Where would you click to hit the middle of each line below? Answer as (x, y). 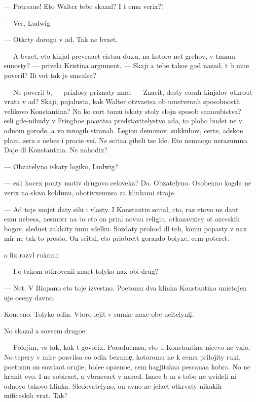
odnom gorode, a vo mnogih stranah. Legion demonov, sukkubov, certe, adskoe (124, 130)
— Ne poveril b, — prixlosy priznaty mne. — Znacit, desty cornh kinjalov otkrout (128, 91)
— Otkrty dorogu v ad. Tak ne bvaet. (61, 39)
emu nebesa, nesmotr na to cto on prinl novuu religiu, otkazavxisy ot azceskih (122, 219)
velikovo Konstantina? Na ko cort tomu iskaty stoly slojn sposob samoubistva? (123, 111)
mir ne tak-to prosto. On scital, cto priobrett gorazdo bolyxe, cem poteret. (117, 238)
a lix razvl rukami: (32, 254)
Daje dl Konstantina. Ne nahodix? (56, 150)
